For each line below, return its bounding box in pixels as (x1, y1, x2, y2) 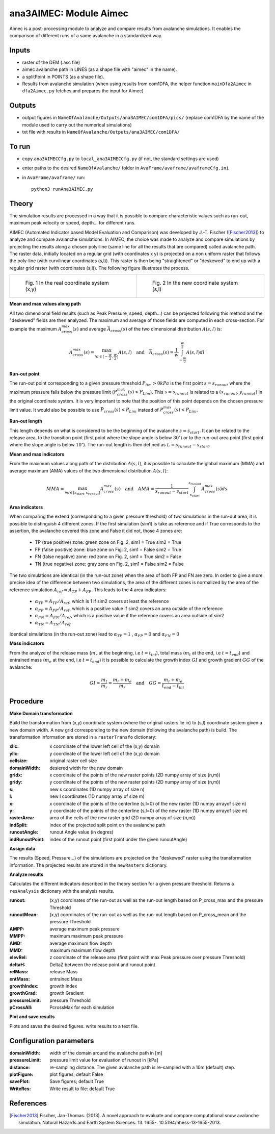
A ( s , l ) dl (186, 349, 205, 355)
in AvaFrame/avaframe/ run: (22, 174, 86, 181)
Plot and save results (9, 1014, 55, 1020)
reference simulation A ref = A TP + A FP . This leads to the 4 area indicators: (9, 587, 167, 594)
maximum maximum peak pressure (49, 933, 123, 939)
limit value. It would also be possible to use (9, 407, 100, 413)
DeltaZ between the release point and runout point (49, 962, 155, 968)
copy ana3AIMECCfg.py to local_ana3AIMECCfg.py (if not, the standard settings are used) (22, 156, 219, 162)
